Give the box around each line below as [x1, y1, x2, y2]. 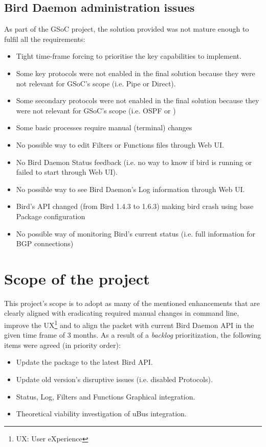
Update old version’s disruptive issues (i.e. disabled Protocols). [16, 374, 213, 385]
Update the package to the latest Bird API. [16, 357, 153, 367]
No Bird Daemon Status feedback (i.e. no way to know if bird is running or [16, 156, 252, 167]
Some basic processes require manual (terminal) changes [16, 122, 192, 133]
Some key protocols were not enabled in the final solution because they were [16, 67, 255, 78]
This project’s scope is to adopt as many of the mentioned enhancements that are [4, 297, 260, 308]
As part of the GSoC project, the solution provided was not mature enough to [4, 23, 249, 34]
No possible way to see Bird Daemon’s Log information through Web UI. [16, 183, 245, 194]
